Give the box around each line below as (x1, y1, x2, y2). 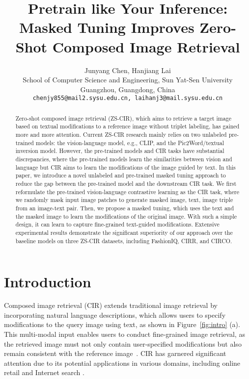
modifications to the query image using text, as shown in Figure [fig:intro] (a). (4, 319, 240, 329)
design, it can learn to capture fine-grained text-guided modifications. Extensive (15, 220, 220, 228)
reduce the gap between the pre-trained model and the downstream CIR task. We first (15, 179, 237, 187)
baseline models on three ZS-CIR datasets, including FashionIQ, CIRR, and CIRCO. (15, 236, 232, 245)
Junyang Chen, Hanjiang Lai (84, 65, 171, 75)
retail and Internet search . (4, 367, 84, 378)
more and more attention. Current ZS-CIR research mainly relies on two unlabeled (15, 130, 227, 139)
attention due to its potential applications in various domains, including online (4, 357, 241, 368)
